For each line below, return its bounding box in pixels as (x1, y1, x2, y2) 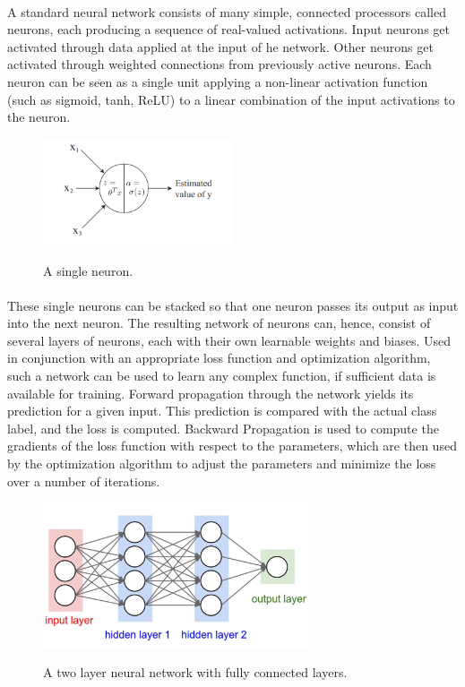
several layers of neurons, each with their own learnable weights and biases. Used (7, 331, 451, 349)
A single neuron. (43, 261, 133, 279)
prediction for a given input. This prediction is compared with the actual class (7, 401, 437, 420)
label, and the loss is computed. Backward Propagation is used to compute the (7, 418, 439, 437)
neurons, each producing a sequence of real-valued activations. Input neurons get (7, 20, 450, 39)
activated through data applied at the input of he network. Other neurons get (7, 37, 434, 56)
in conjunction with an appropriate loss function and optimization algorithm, (7, 348, 431, 367)
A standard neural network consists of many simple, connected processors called (7, 2, 446, 21)
